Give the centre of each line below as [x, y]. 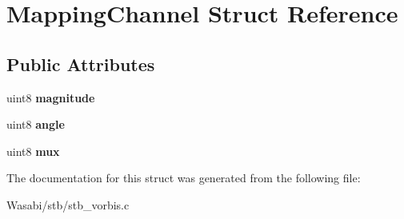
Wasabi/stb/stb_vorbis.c [68, 204]
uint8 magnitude [51, 97]
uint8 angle [36, 124]
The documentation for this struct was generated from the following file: [184, 178]
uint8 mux [33, 151]
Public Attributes [81, 64]
